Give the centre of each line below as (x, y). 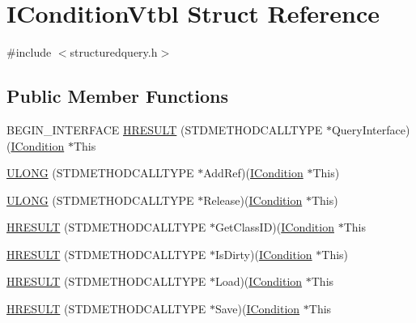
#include (29, 52)
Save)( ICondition (257, 309)
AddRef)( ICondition (253, 173)
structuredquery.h (114, 52)
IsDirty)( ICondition (263, 254)
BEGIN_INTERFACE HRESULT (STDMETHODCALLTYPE (165, 129)
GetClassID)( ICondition (274, 227)
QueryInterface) (371, 129)
